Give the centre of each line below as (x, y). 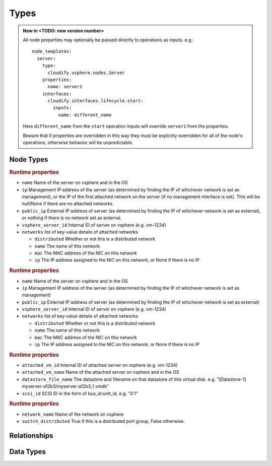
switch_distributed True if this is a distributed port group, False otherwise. (103, 421)
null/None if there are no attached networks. (68, 204)
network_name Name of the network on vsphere (73, 414)
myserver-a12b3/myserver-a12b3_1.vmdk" (65, 386)
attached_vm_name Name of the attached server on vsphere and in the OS (100, 372)
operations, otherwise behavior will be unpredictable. (78, 143)
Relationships (31, 436)
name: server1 (65, 87)
